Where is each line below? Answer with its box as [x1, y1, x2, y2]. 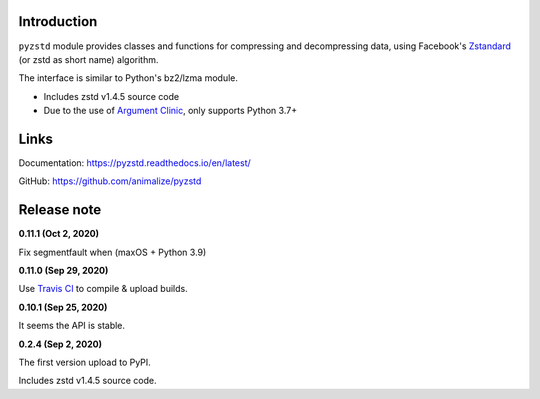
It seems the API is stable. [18, 320, 125, 332]
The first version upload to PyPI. [18, 356, 152, 369]
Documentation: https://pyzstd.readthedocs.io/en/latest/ [18, 156, 252, 169]
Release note [18, 201, 102, 219]
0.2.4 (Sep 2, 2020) [18, 338, 103, 350]
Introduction [18, 13, 98, 30]
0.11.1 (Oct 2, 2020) [18, 228, 100, 240]
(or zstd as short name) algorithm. [18, 53, 159, 65]
